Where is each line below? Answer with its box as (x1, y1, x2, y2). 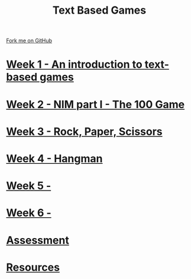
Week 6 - (6, 206, 51, 220)
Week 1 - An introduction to (6, 58, 143, 71)
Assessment (6, 233, 69, 247)
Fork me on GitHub (6, 37, 52, 45)
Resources (6, 261, 60, 274)
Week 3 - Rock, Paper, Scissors (6, 125, 163, 138)
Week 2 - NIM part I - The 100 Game (6, 97, 185, 111)
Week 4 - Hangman (6, 152, 103, 165)
